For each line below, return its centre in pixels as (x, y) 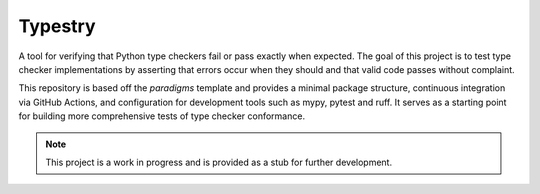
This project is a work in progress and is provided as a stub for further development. (219, 162)
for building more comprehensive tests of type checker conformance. (161, 116)
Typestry (57, 26)
